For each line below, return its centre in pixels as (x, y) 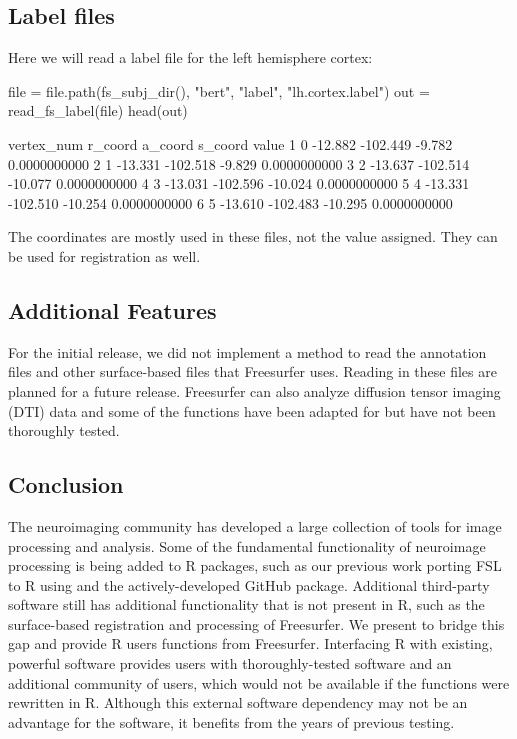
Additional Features (112, 309)
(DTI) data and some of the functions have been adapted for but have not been (252, 410)
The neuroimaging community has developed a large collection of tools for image (255, 525)
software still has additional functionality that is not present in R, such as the (246, 604)
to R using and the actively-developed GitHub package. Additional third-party (249, 584)
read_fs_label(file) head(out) (98, 110)
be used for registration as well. (104, 255)
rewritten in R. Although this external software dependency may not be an (238, 702)
